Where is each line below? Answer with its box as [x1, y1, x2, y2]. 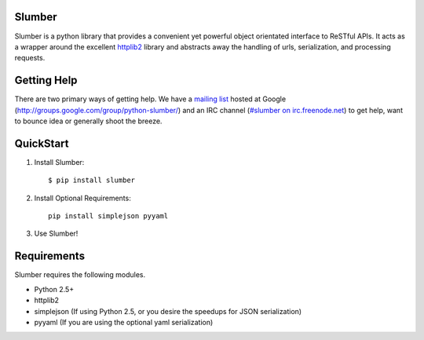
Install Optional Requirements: [34, 193, 131, 203]
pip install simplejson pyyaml [48, 212, 169, 221]
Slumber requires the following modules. [14, 270, 145, 280]
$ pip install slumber [48, 176, 136, 185]
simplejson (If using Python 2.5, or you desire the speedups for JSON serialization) [34, 306, 302, 316]
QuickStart [14, 137, 70, 150]
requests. [14, 53, 46, 63]
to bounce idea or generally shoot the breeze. [14, 116, 163, 126]
